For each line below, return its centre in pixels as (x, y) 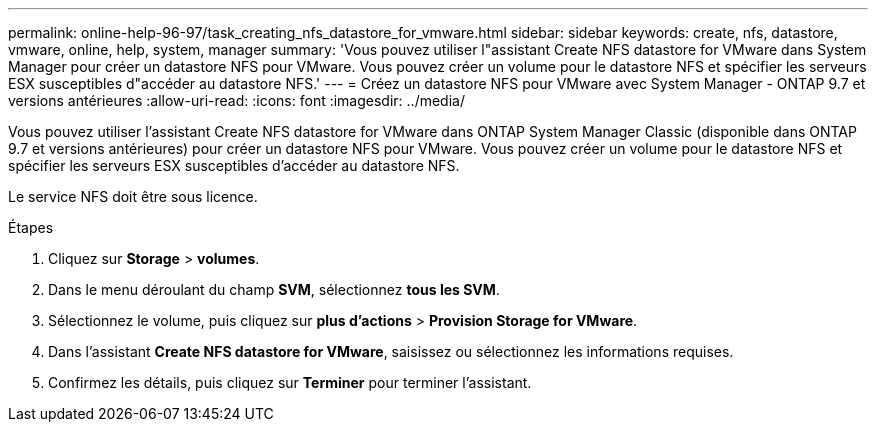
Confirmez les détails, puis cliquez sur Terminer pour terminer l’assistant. (290, 382)
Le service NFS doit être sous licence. (133, 196)
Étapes (31, 227)
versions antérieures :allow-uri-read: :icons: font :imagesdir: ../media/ (236, 100)
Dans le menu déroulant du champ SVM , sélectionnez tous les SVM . (274, 289)
